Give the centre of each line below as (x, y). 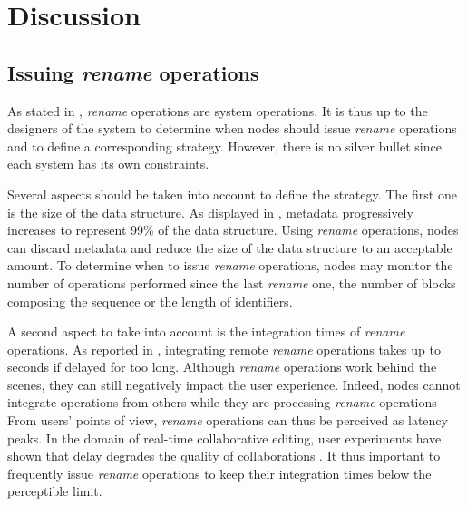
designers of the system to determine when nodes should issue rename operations (232, 128)
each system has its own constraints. (108, 164)
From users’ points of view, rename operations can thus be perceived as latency (228, 420)
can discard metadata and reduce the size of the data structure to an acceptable (230, 247)
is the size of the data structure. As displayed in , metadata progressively (210, 212)
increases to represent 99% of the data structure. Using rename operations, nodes (233, 230)
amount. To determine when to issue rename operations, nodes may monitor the (230, 265)
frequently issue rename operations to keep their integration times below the (219, 473)
